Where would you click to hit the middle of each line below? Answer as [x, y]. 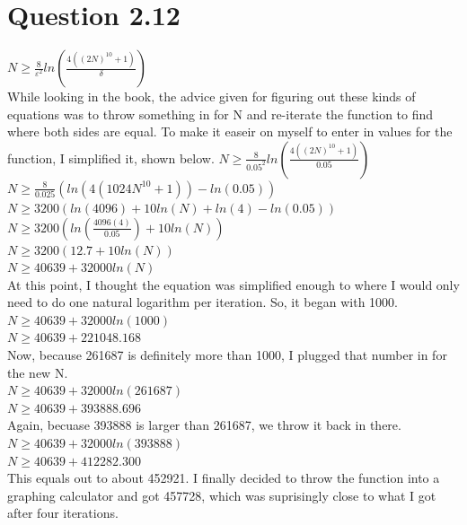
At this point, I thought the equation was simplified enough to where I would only [233, 284]
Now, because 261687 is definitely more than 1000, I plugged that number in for [227, 355]
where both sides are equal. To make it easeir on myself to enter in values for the [230, 131]
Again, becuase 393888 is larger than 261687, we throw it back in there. [204, 425]
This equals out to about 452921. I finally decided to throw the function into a [224, 478]
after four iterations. [63, 513]
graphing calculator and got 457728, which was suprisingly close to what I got [222, 495]
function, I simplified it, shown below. [111, 157]
